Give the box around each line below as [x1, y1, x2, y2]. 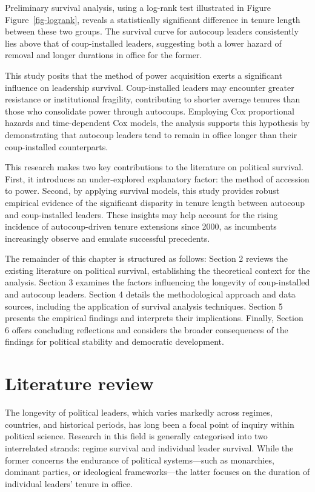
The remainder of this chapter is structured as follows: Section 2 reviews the [5, 252, 288, 265]
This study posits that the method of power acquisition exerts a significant [5, 68, 282, 81]
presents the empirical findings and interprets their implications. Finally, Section [5, 311, 303, 324]
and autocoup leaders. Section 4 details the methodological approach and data [5, 288, 296, 301]
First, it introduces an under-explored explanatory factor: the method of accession [5, 172, 310, 185]
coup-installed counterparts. [5, 140, 108, 153]
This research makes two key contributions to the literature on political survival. [5, 161, 303, 173]
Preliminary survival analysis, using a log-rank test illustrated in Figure [5, 1, 271, 13]
